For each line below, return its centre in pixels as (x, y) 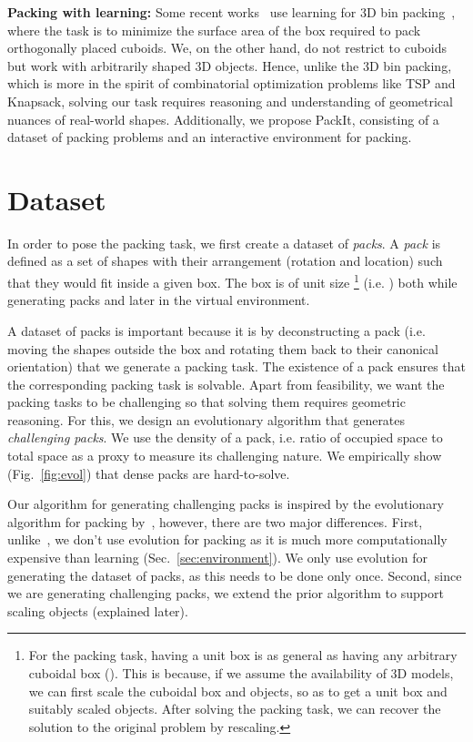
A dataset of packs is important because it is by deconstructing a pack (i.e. (216, 330)
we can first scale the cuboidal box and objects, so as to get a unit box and (238, 691)
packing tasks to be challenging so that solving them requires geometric (206, 402)
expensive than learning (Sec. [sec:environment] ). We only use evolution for (218, 558)
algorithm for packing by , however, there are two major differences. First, (215, 521)
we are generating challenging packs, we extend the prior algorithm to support (226, 593)
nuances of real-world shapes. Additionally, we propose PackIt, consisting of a (223, 119)
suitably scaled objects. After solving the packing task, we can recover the (235, 709)
